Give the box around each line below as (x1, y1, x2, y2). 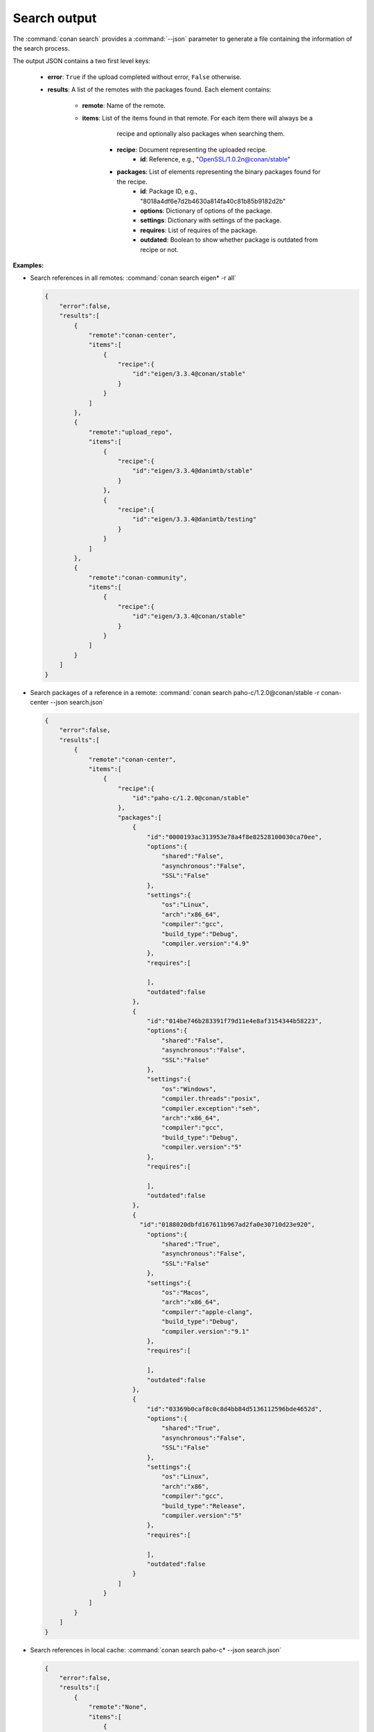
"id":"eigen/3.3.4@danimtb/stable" (132, 467, 253, 475)
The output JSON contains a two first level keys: (12, 57, 151, 65)
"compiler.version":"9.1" (161, 1327, 249, 1335)
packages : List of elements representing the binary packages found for (116, 168, 321, 176)
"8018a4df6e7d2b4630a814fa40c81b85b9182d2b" (140, 197, 286, 205)
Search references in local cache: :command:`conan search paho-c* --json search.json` (30, 1645, 282, 1654)
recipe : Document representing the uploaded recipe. (116, 145, 267, 154)
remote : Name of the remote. (82, 101, 166, 109)
